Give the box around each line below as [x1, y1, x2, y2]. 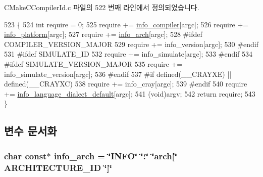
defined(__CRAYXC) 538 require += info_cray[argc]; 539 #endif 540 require [4, 78, 247, 89]
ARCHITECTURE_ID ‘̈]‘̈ [4, 161, 113, 173]
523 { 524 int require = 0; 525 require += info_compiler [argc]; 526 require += [4, 19, 249, 29]
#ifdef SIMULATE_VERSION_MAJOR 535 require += [4, 58, 183, 69]
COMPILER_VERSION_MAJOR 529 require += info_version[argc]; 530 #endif [4, 38, 258, 49]
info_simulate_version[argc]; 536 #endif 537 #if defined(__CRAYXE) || [4, 68, 232, 79]
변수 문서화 [4, 123, 57, 139]
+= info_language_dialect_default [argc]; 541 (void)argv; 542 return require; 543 [4, 88, 255, 99]
